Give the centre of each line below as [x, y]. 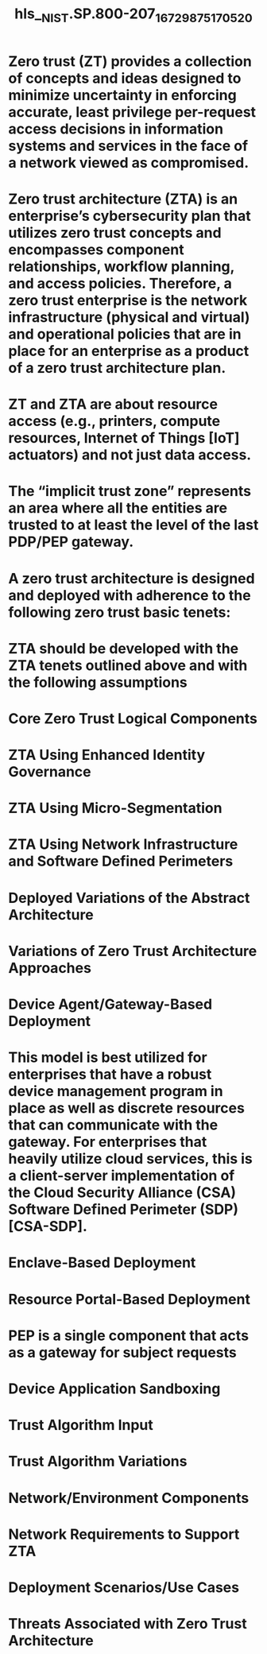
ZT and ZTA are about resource [113, 404]
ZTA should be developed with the [124, 648]
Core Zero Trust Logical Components [133, 718]
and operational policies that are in [125, 334]
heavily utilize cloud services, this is [130, 1159]
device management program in [116, 1092]
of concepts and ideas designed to [125, 78]
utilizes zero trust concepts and [115, 232]
